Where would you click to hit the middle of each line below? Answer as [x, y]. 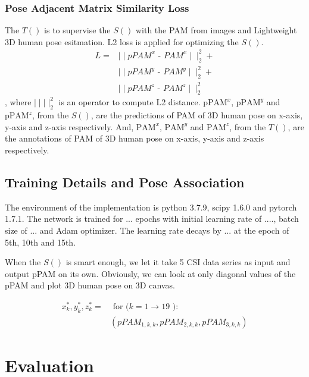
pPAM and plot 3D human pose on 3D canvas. [90, 285]
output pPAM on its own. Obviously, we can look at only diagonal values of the [150, 273]
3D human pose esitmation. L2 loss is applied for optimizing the [122, 41]
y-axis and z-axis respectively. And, [69, 126]
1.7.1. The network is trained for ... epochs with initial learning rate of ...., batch [152, 219]
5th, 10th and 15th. [40, 242]
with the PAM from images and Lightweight [216, 30]
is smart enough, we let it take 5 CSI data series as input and [178, 262]
